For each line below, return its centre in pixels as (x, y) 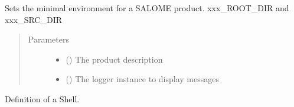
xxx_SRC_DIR (34, 19)
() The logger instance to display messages (142, 79)
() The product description (114, 59)
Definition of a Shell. (42, 98)
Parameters (48, 39)
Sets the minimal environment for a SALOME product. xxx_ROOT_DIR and (147, 8)
